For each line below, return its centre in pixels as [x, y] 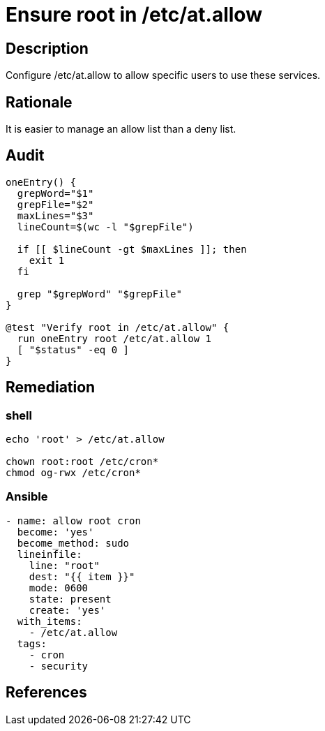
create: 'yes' [67, 610]
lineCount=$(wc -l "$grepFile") [105, 227]
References [46, 693]
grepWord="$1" [55, 193]
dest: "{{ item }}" [82, 576]
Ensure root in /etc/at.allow [134, 15]
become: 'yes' [55, 532]
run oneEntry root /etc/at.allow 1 [114, 338]
